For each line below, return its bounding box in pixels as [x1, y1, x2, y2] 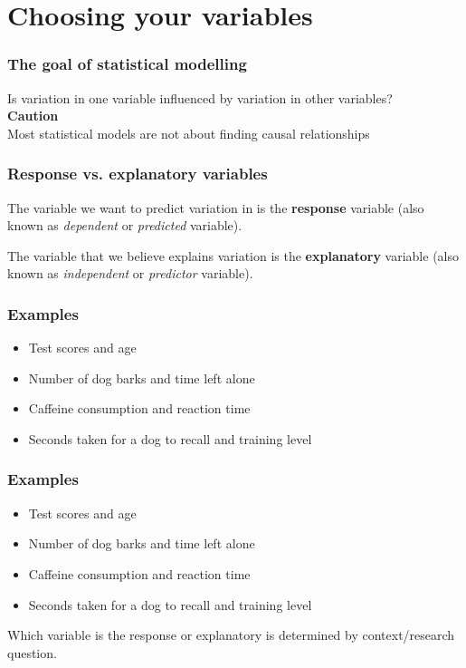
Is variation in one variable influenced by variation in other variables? [7, 88, 393, 107]
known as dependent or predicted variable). [7, 216, 243, 235]
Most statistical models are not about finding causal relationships [7, 123, 370, 142]
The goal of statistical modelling [7, 53, 247, 75]
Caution [7, 106, 59, 125]
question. [7, 643, 57, 662]
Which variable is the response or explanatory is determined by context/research [7, 625, 455, 644]
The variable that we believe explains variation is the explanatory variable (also [7, 246, 459, 265]
